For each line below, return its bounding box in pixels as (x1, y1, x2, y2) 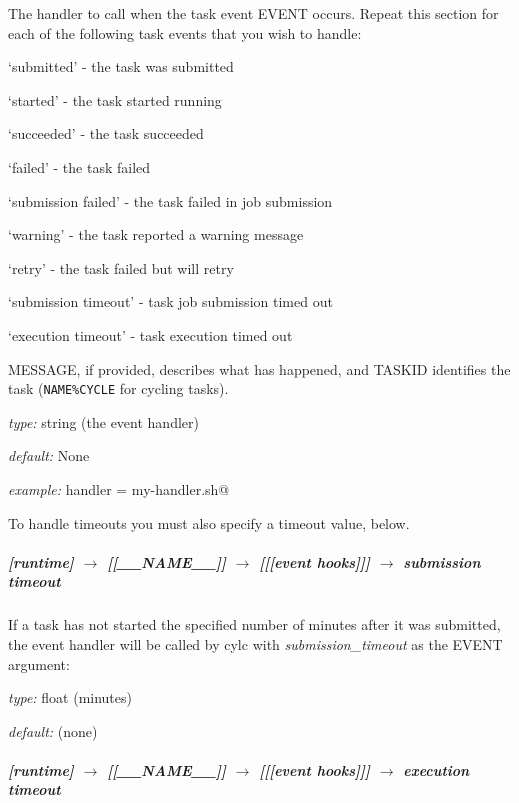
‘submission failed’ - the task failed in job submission (8, 190, 333, 211)
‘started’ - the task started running (8, 89, 222, 110)
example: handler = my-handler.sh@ (8, 478, 230, 499)
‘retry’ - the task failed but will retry (8, 257, 234, 278)
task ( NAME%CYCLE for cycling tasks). (8, 378, 229, 399)
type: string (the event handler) (8, 411, 199, 432)
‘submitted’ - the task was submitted (8, 56, 234, 77)
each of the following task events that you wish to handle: (8, 22, 362, 43)
